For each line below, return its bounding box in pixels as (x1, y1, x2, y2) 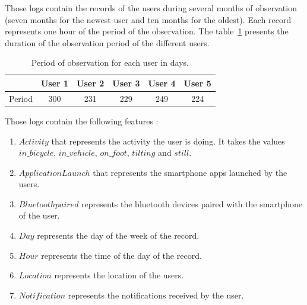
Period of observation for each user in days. (31, 56, 189, 69)
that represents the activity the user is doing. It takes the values (51, 134, 285, 147)
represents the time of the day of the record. (41, 249, 202, 261)
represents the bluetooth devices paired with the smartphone (81, 197, 302, 210)
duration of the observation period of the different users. (5, 36, 210, 49)
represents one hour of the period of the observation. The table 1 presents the (5, 25, 289, 37)
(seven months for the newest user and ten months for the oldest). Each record (5, 13, 292, 25)
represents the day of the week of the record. (37, 229, 200, 242)
